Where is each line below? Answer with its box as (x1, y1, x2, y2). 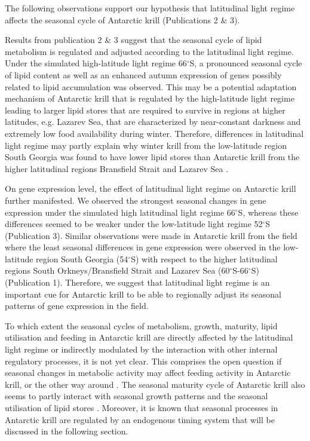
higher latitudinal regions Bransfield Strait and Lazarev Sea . (5, 162, 229, 174)
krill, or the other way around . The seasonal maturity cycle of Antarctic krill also (5, 378, 305, 390)
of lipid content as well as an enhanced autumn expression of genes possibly (5, 68, 282, 81)
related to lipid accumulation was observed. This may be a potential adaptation (5, 80, 297, 93)
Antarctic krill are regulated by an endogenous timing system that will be (5, 413, 275, 425)
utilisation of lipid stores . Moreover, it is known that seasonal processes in (5, 402, 278, 414)
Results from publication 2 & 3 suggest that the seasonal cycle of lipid (5, 33, 262, 46)
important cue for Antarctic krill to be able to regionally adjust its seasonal (5, 287, 281, 300)
